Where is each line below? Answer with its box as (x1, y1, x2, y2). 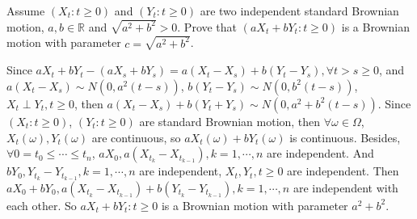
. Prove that (177, 18, 238, 35)
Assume (6, 2, 45, 19)
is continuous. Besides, (289, 128, 401, 145)
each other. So (6, 196, 77, 213)
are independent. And (267, 145, 374, 162)
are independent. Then (287, 162, 399, 179)
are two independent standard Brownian (200, 2, 399, 19)
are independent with (293, 179, 398, 196)
